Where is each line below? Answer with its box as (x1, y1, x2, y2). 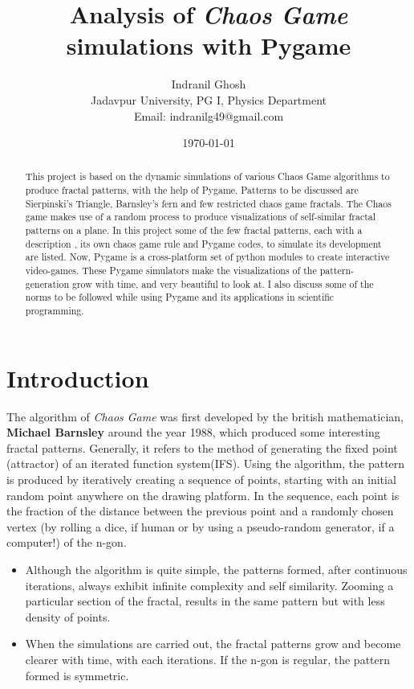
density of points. (25, 608, 111, 625)
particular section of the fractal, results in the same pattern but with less (25, 593, 385, 609)
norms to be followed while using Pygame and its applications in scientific (25, 290, 335, 304)
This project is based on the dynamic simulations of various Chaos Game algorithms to (25, 170, 390, 183)
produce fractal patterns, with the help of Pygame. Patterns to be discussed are (25, 183, 359, 197)
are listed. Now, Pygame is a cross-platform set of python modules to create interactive (25, 250, 390, 264)
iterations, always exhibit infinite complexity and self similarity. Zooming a (25, 576, 394, 593)
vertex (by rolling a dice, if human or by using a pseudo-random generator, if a (6, 518, 395, 535)
